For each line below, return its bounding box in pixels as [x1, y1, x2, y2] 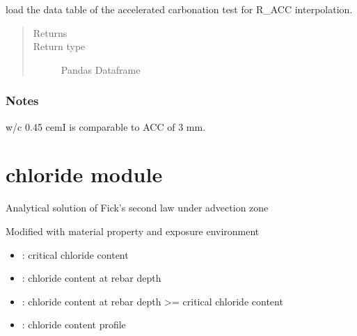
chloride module [6, 160, 163, 189]
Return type [33, 39, 86, 54]
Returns [33, 25, 68, 40]
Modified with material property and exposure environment [6, 223, 260, 238]
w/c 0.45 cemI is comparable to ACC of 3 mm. [6, 119, 206, 134]
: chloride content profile [22, 317, 126, 332]
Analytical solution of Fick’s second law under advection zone [6, 200, 269, 215]
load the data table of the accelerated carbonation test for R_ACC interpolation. [6, 2, 353, 16]
